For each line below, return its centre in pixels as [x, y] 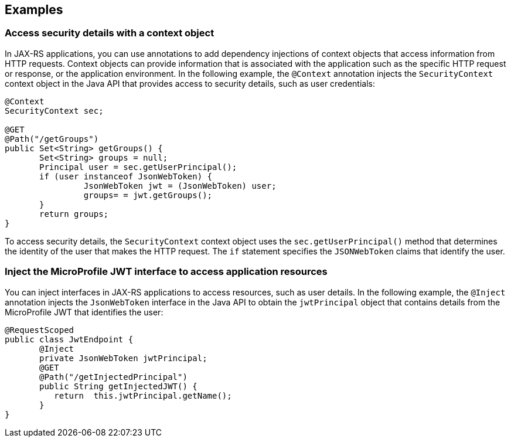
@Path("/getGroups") [52, 139]
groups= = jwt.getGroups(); [148, 195]
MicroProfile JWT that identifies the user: [84, 312]
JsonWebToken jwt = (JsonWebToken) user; [180, 186]
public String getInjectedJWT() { [118, 386]
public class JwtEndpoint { [69, 339]
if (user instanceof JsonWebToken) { [126, 176]
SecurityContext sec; [54, 110]
